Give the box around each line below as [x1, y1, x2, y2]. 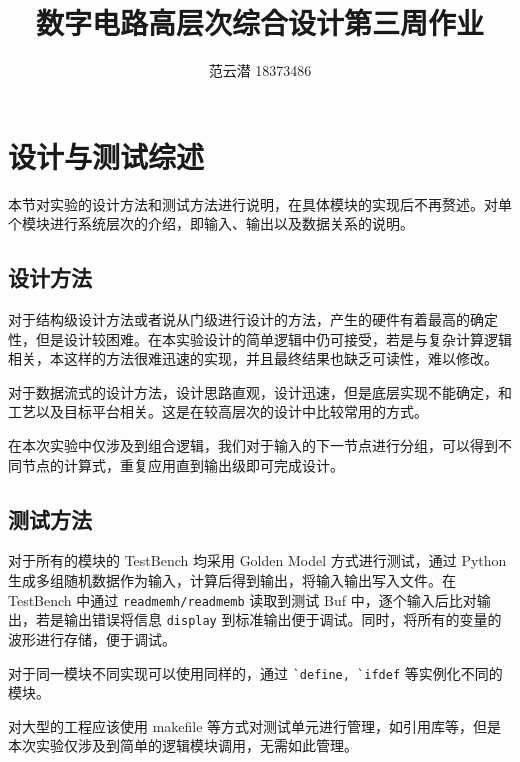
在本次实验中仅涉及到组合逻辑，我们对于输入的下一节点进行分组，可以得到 [8, 435, 498, 456]
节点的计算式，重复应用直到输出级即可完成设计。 [21, 454, 344, 475]
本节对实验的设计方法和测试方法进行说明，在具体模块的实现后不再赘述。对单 [8, 193, 512, 214]
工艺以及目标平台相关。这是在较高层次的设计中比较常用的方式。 [8, 401, 428, 422]
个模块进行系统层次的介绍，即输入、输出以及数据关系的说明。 [8, 213, 414, 234]
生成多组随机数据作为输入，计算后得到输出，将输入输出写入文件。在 [8, 570, 456, 590]
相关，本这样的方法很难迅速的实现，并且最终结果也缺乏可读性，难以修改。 [8, 348, 498, 369]
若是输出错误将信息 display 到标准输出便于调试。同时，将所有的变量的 [35, 609, 502, 630]
